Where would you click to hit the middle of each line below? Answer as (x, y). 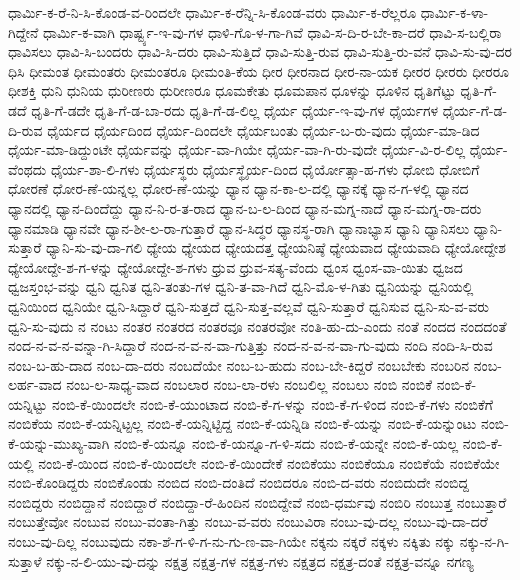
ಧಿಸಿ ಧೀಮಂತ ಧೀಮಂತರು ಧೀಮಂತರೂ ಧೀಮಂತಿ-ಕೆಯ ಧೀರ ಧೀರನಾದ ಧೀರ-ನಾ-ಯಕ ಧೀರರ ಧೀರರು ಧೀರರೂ (259, 70)
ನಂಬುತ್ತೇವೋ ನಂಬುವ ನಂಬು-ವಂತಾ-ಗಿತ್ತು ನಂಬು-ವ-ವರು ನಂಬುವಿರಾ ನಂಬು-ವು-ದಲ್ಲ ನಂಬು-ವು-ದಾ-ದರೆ (248, 521)
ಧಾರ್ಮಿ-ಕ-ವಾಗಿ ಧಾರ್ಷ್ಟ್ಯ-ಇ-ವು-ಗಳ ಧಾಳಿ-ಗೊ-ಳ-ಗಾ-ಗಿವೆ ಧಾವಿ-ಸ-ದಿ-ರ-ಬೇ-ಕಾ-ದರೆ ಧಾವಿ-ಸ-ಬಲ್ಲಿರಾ (272, 31)
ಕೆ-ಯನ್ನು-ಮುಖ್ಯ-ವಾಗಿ (59, 443)
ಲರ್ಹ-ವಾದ (35, 384)
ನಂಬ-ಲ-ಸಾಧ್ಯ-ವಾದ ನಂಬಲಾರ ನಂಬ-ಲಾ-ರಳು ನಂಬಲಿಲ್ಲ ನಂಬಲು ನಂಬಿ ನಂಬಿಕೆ (249, 384)
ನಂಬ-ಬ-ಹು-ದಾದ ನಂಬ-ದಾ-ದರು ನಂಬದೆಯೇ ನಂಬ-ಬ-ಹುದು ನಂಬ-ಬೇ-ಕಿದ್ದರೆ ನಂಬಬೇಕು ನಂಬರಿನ (239, 364)
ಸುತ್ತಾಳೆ (25, 560)
